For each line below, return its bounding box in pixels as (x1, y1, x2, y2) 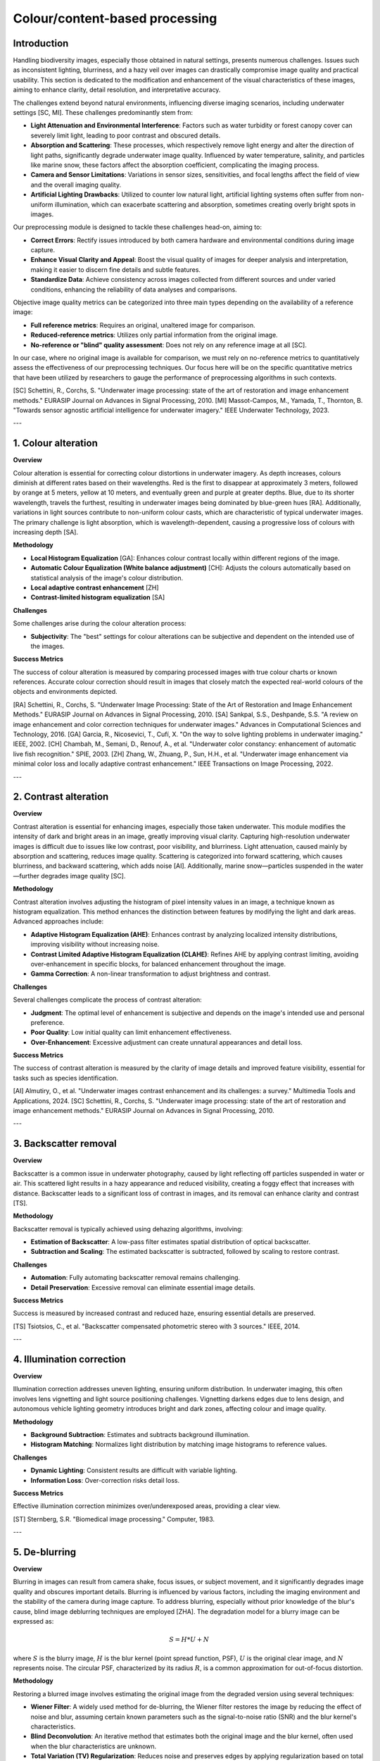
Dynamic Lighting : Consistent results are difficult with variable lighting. (30, 1466, 238, 1475)
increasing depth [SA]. (13, 528, 79, 536)
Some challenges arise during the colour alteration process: (13, 619, 186, 628)
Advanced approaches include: (13, 917, 104, 926)
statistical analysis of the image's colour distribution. (30, 573, 183, 582)
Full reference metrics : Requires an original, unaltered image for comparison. (30, 321, 256, 329)
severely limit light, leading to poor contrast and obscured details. (30, 131, 221, 139)
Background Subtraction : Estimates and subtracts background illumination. (30, 1431, 250, 1439)
